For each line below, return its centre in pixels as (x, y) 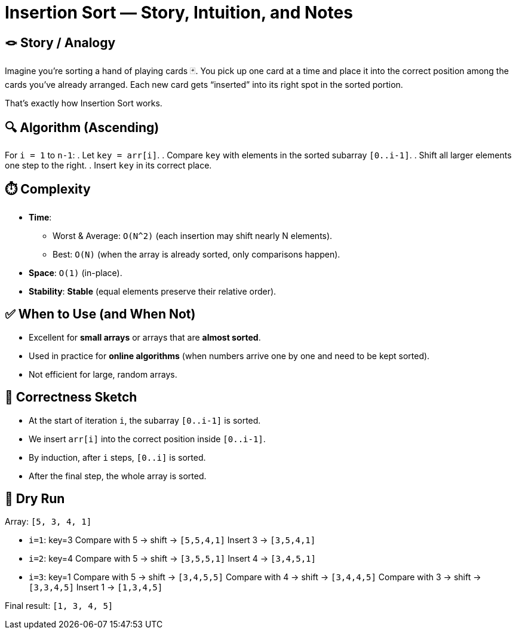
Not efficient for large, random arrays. (103, 374)
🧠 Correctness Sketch (71, 397)
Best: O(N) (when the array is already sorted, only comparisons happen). (196, 254)
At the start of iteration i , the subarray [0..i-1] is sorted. (145, 420)
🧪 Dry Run (35, 498)
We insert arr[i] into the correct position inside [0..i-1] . (147, 439)
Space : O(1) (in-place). (76, 272)
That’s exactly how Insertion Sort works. (84, 103)
